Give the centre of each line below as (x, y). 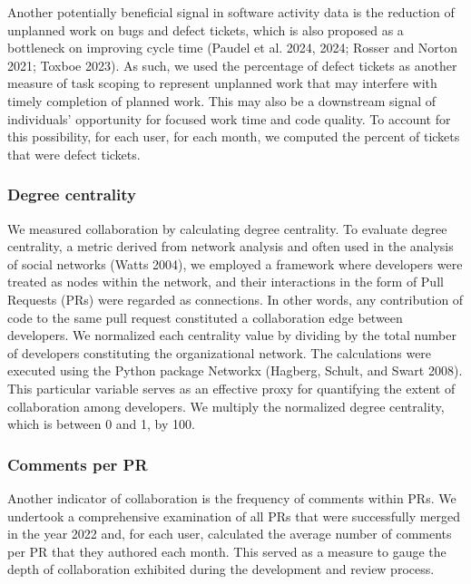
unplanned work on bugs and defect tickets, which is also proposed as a (206, 29)
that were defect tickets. (74, 154)
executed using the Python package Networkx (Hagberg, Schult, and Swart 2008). (235, 370)
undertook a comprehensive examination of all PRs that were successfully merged (234, 516)
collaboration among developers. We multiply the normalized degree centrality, (226, 406)
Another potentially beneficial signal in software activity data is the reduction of (231, 12)
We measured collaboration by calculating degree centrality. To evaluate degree (227, 228)
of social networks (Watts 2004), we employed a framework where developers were (235, 263)
